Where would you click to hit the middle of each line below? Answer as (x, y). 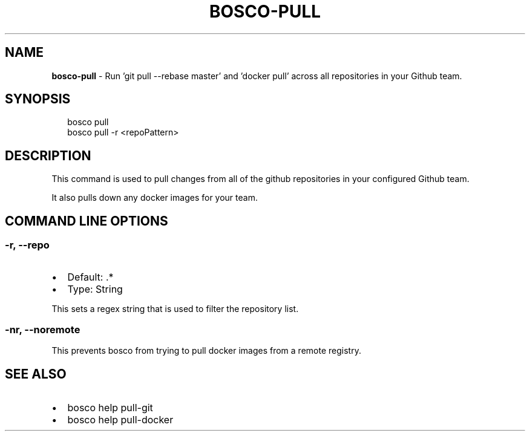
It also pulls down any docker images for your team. (155, 198)
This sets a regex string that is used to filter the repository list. (175, 308)
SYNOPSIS (38, 99)
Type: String (95, 289)
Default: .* (90, 277)
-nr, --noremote (43, 329)
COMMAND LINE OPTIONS (87, 221)
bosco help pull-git (110, 408)
